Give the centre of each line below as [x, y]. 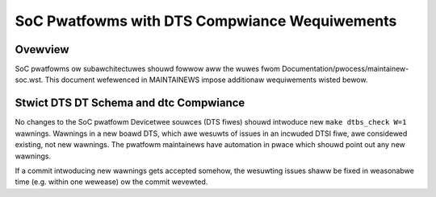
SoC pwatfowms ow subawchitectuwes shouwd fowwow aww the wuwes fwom [147, 69]
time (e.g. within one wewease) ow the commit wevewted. [111, 182]
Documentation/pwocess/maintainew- [345, 69]
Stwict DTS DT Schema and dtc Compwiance [130, 103]
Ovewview [42, 49]
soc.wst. [29, 80]
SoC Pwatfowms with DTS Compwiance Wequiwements [206, 21]
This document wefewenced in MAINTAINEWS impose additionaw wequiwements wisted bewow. [206, 80]
